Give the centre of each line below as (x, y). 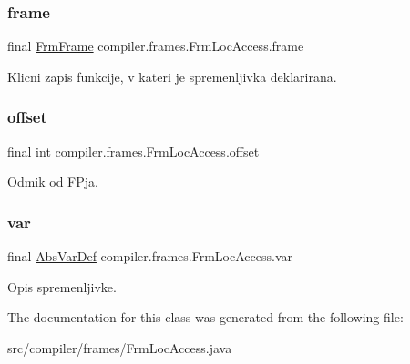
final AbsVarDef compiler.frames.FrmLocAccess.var (150, 256)
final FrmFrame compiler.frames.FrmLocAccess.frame (156, 46)
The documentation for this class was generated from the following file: (205, 317)
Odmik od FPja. (53, 182)
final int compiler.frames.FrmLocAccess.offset (133, 151)
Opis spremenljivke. (62, 286)
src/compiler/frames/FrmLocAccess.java (120, 347)
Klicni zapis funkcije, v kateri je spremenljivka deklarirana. (172, 76)
